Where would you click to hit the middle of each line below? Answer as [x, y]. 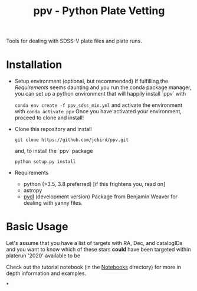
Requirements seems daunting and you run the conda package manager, [103, 87]
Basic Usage [37, 227]
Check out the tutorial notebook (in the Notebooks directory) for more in [94, 267]
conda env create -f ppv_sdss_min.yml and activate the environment [98, 105]
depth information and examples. [46, 273]
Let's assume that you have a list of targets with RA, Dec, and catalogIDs [94, 243]
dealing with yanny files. [53, 203]
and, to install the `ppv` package [54, 151]
